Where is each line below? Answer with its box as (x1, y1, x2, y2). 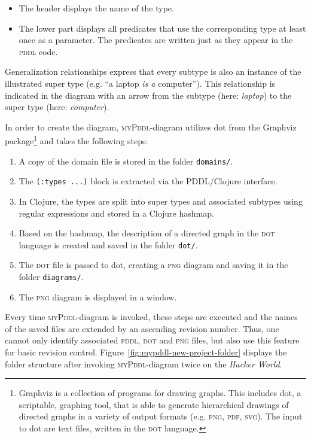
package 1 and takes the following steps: (5, 133, 148, 147)
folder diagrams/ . (19, 270, 84, 282)
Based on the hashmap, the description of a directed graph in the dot (19, 227, 275, 239)
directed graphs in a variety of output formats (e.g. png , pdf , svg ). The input (19, 410, 303, 422)
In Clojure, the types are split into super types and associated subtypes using (19, 194, 303, 207)
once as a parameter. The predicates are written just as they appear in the (19, 34, 293, 46)
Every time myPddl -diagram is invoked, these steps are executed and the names (5, 311, 298, 323)
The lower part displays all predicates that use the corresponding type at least (19, 22, 306, 34)
